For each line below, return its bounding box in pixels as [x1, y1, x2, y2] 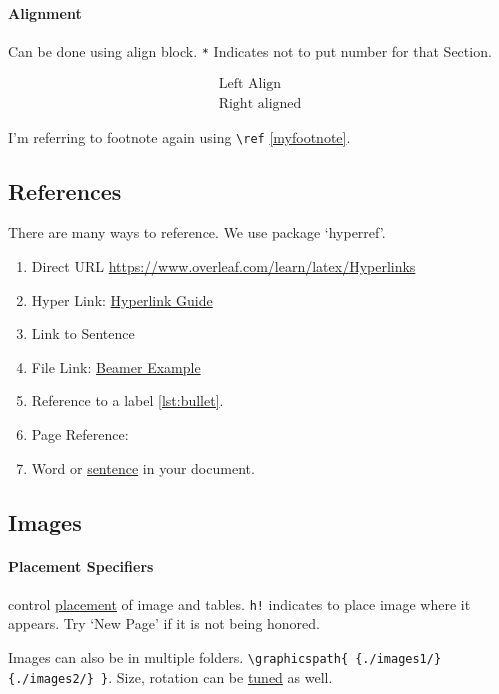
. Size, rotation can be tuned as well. [108, 666, 333, 687]
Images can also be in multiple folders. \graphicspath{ [8, 646, 349, 667]
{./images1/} [355, 651, 442, 666]
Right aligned [218, 96, 302, 111]
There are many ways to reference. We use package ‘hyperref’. [8, 222, 386, 243]
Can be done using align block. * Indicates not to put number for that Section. [8, 40, 492, 61]
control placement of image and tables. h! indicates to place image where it [8, 593, 471, 614]
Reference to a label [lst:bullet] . [31, 390, 224, 411]
